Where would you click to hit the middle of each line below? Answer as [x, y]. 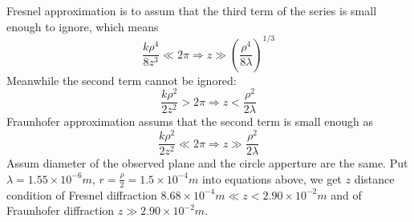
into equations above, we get [272, 178]
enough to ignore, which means [83, 26]
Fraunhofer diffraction [61, 210]
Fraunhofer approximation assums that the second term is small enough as [190, 121]
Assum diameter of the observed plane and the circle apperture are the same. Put [207, 163]
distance [374, 178]
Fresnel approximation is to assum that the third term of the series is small [192, 10]
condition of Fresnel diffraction [82, 194]
